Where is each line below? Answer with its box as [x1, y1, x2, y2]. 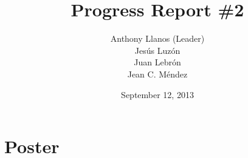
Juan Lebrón [134, 56, 181, 68]
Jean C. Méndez [127, 67, 188, 80]
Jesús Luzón [134, 44, 181, 56]
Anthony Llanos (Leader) [110, 32, 205, 45]
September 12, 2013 [121, 88, 194, 100]
